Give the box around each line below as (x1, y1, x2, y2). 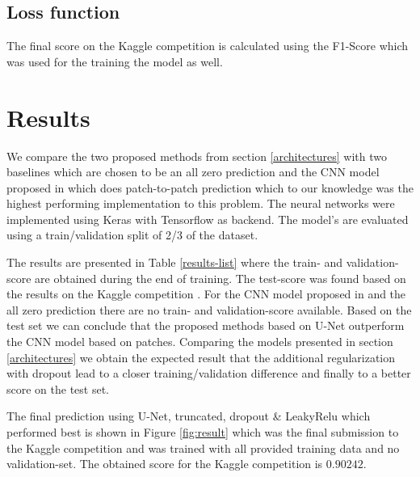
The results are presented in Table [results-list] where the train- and (6, 254, 343, 271)
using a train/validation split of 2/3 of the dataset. (6, 226, 258, 243)
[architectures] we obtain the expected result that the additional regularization (6, 348, 396, 365)
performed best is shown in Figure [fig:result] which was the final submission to (6, 424, 399, 441)
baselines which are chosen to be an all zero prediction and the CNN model (6, 163, 380, 180)
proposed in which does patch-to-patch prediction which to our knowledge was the (6, 179, 414, 196)
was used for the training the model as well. (6, 53, 223, 70)
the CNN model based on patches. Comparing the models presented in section (6, 333, 393, 350)
